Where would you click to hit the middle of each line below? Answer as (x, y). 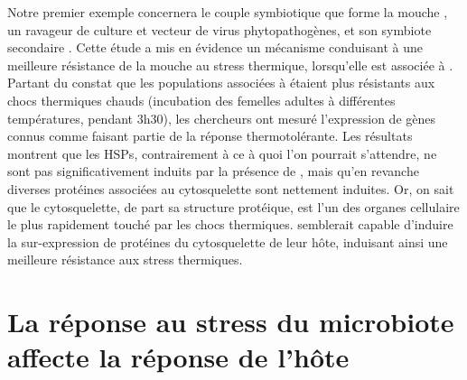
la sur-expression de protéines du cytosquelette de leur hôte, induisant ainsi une (228, 241)
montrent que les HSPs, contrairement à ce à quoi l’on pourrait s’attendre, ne (222, 153)
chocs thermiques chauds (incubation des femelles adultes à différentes (201, 100)
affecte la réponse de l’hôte (178, 357)
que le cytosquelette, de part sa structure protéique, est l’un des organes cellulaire (233, 206)
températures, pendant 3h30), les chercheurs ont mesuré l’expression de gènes (222, 118)
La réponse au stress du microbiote (231, 322)
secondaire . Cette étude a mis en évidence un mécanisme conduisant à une (215, 47)
